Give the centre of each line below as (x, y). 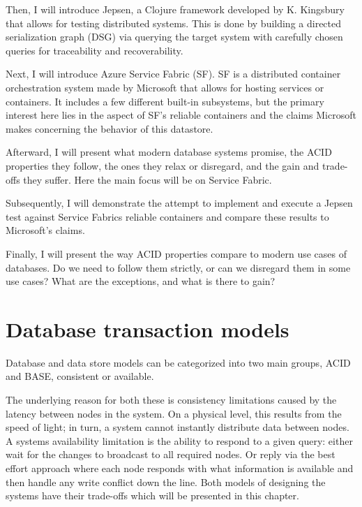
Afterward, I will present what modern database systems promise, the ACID (169, 152)
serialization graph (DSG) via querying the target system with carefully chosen (174, 37)
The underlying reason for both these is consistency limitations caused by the (171, 399)
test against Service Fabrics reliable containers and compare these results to (167, 216)
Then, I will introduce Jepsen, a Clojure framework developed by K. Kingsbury (175, 9)
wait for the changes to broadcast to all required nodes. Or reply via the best (171, 454)
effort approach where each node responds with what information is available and (180, 468)
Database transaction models (148, 329)
